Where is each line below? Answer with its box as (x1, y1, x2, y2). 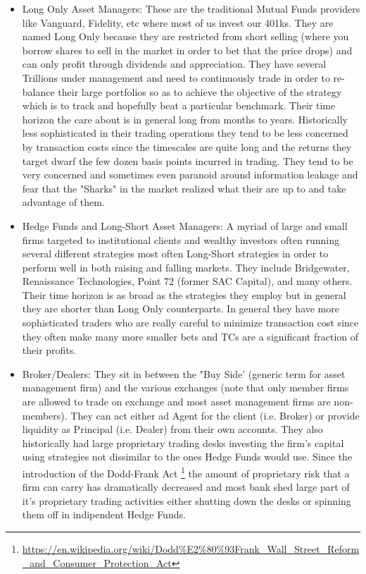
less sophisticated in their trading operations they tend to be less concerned (22, 126, 348, 140)
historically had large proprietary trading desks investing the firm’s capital (22, 435, 344, 450)
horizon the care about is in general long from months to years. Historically (22, 111, 348, 126)
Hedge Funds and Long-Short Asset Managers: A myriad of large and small (22, 218, 348, 233)
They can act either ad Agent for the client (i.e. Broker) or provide (70, 408, 360, 422)
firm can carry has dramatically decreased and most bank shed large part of (22, 480, 350, 494)
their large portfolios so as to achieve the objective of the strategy (58, 84, 342, 99)
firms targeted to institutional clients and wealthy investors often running (22, 232, 339, 247)
